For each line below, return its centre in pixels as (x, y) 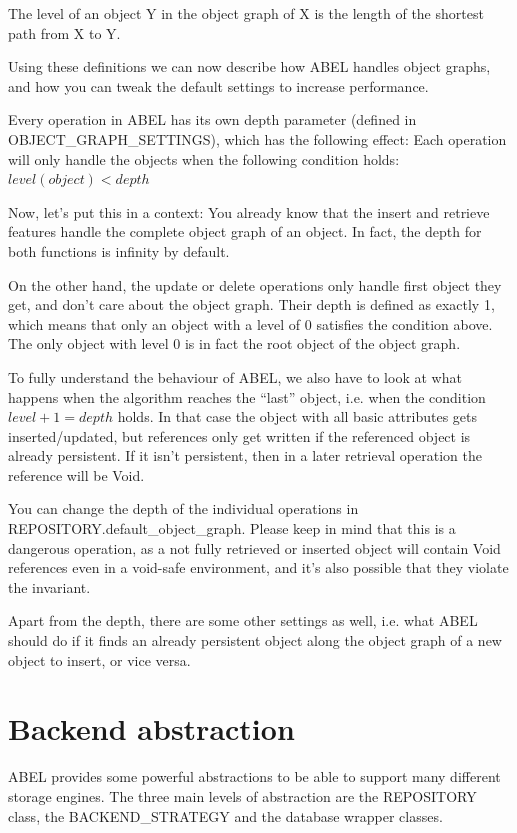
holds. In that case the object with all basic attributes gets (297, 416)
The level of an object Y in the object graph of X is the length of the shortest (246, 13)
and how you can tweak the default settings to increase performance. (218, 85)
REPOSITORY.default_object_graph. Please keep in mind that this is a (232, 528)
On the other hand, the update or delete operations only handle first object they (255, 284)
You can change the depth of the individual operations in (183, 508)
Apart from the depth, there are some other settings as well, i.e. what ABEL (243, 620)
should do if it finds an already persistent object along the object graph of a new (255, 640)
